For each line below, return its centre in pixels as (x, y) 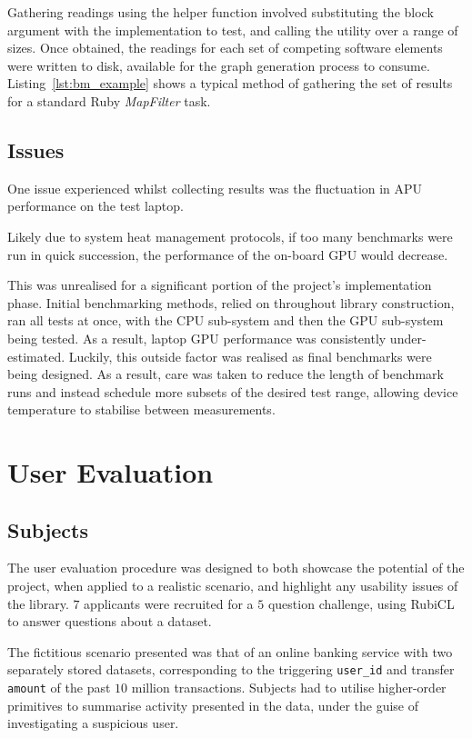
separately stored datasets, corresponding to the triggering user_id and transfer (231, 669)
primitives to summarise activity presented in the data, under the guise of (213, 705)
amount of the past (59, 688)
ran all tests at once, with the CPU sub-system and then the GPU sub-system (226, 320)
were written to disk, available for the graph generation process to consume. (219, 65)
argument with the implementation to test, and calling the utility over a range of (233, 30)
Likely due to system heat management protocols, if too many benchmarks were (230, 236)
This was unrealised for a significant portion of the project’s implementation (220, 285)
